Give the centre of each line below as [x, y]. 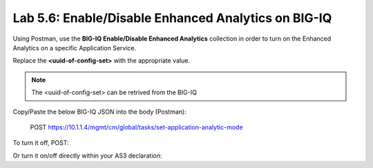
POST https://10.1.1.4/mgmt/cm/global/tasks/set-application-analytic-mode [136, 127]
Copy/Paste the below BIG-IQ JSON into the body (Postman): [99, 112]
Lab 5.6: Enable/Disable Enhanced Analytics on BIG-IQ [172, 18]
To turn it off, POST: [41, 143]
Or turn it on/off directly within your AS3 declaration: [87, 156]
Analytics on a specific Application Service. [75, 48]
